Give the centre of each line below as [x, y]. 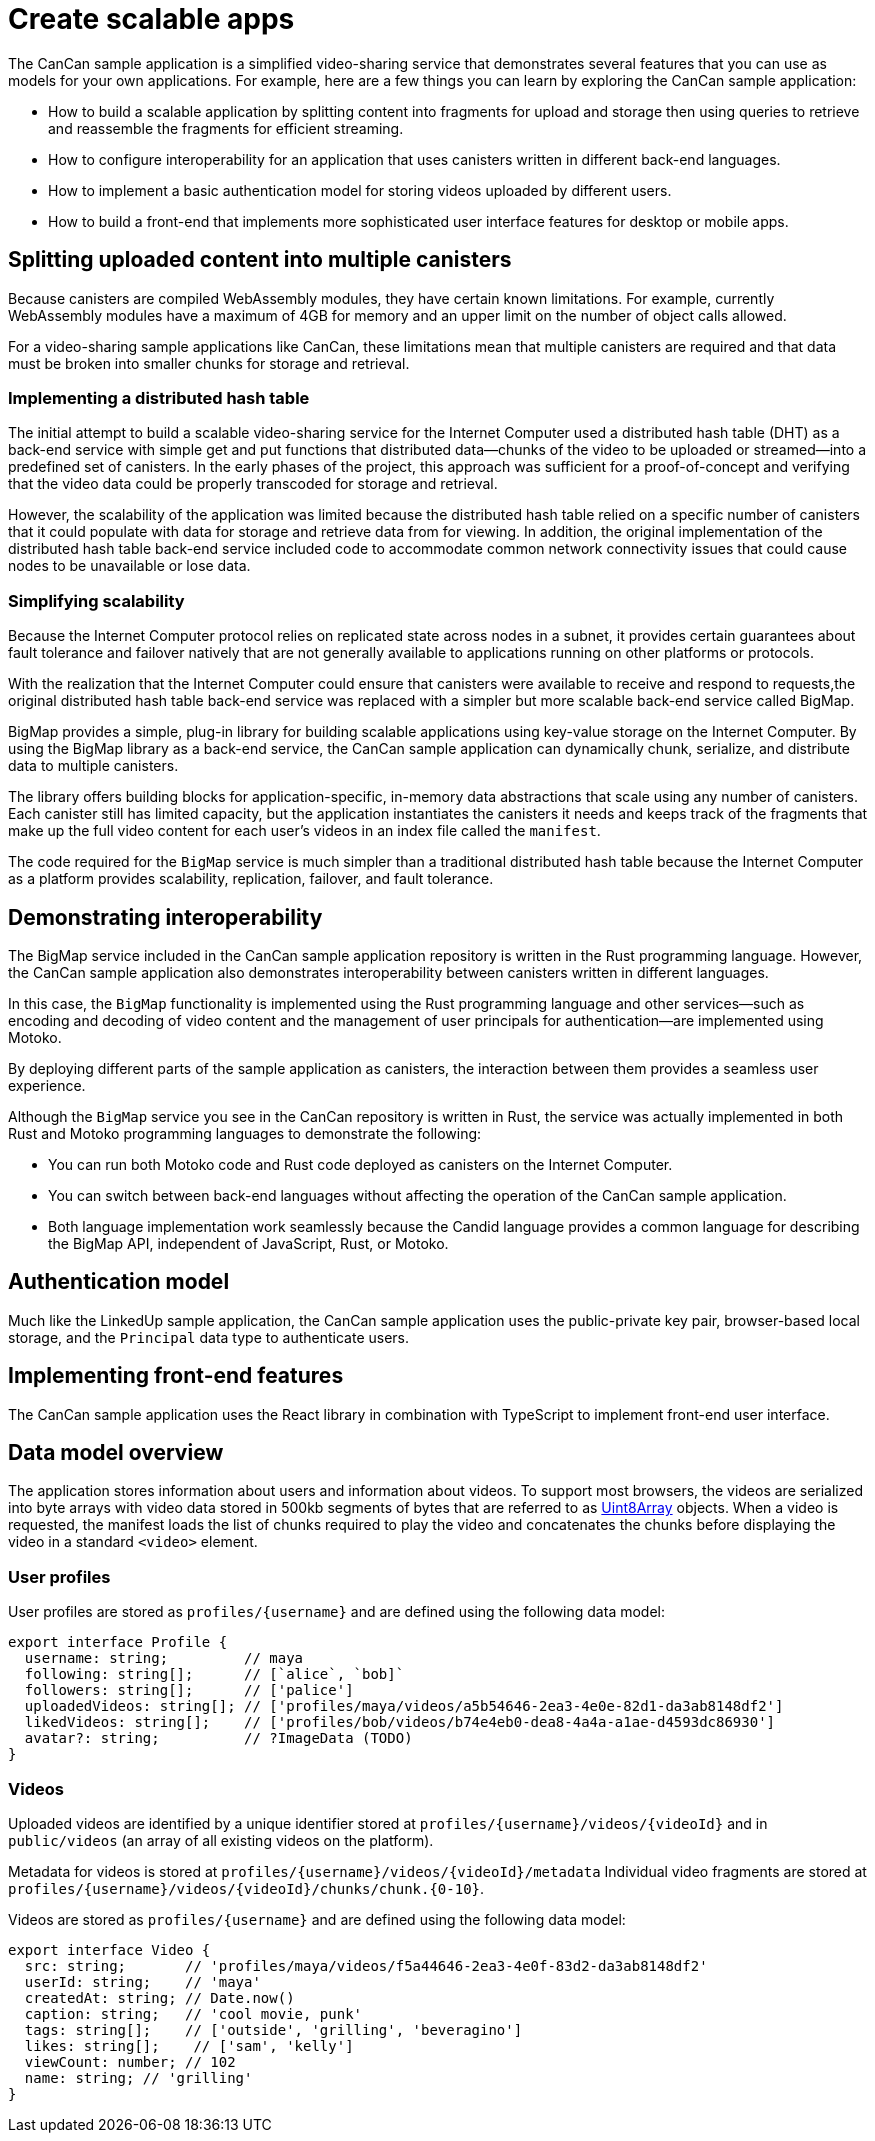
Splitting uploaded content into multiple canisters [260, 260]
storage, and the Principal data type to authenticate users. [208, 1337]
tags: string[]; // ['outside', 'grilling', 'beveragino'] [273, 2029]
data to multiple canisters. [93, 766]
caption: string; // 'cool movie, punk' [193, 2013]
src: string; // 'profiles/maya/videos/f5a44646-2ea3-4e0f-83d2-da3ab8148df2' [366, 1965]
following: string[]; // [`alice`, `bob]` [214, 1674]
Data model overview [116, 1453]
